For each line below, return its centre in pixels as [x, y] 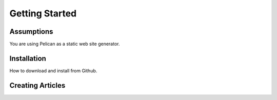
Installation [28, 58]
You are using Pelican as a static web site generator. [65, 44]
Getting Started [43, 13]
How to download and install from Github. [53, 71]
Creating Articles [37, 85]
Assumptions [31, 32]
